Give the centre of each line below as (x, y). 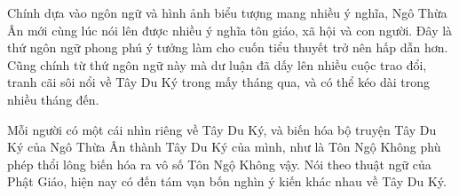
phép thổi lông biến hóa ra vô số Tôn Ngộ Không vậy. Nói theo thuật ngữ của (219, 164)
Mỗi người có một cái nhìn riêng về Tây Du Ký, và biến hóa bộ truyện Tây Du (222, 129)
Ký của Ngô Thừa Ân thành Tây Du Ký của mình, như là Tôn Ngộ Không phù (224, 147)
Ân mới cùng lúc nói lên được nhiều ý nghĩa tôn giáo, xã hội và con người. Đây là (230, 30)
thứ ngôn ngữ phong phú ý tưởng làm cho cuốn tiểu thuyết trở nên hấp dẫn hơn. (228, 47)
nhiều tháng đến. (53, 99)
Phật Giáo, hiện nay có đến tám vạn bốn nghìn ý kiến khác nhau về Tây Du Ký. (227, 181)
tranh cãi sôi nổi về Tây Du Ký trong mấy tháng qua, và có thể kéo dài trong (219, 82)
